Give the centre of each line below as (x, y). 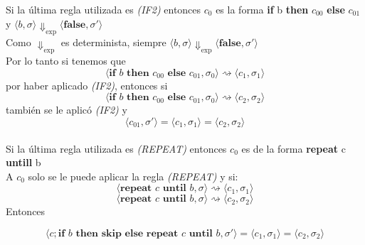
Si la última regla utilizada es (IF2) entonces (104, 9)
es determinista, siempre (113, 42)
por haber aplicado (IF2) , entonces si (87, 85)
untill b (23, 162)
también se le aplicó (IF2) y (67, 110)
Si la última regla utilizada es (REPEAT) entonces (116, 148)
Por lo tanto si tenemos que (66, 61)
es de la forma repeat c (293, 148)
